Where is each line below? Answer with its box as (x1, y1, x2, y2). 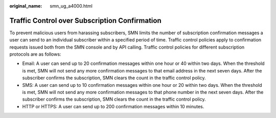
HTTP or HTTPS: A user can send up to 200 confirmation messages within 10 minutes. (22, 103, 204, 109)
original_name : (9, 3, 42, 9)
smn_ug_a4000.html (50, 3, 93, 9)
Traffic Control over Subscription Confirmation (9, 16, 162, 25)
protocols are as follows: (9, 51, 61, 57)
